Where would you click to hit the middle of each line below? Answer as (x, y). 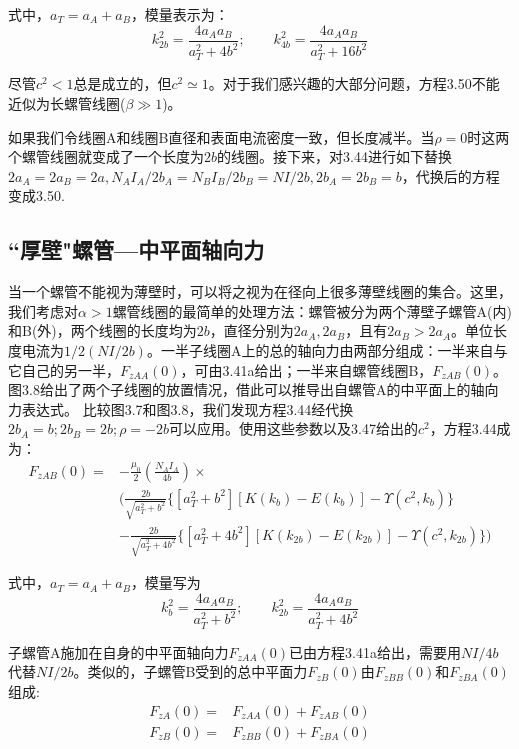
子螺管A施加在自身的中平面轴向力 (118, 651)
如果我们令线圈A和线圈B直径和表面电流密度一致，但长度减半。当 (221, 136)
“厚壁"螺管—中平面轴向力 (136, 249)
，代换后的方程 (450, 175)
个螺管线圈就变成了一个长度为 (106, 156)
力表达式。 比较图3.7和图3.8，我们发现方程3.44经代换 (181, 408)
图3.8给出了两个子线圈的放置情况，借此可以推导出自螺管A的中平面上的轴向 (253, 389)
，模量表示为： (179, 14)
